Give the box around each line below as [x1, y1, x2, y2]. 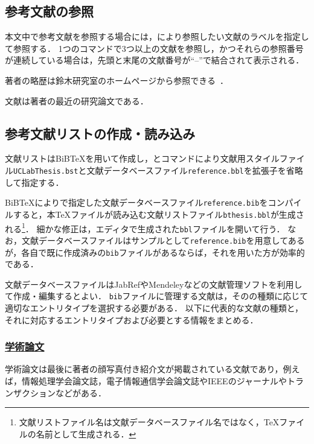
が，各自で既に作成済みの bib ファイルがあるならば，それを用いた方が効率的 [5, 246, 305, 258]
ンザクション [5, 386, 56, 399]
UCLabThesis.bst [13, 166, 78, 176]
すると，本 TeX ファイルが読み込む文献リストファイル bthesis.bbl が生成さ [13, 208, 304, 220]
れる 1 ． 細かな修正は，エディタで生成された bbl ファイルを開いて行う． [5, 220, 285, 235]
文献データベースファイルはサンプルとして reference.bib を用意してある [21, 233, 305, 246]
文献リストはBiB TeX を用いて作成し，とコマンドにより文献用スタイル [5, 152, 280, 165]
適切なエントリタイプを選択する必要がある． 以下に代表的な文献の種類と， [5, 302, 304, 314]
